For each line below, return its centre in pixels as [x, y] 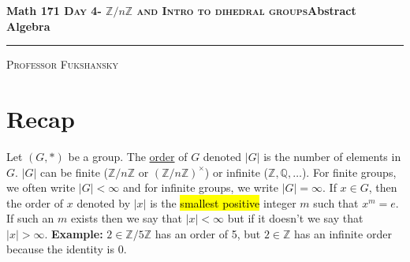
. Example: [74, 233]
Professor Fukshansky [62, 64]
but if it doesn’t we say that [295, 218]
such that [336, 202]
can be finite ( [74, 172]
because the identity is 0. [67, 249]
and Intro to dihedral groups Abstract [246, 10]
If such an [30, 218]
